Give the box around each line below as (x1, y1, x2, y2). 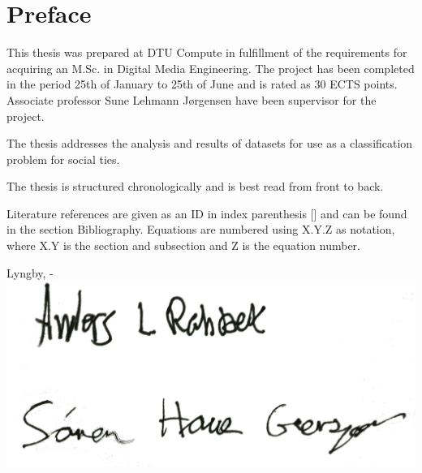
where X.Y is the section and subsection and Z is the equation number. (6, 237, 361, 254)
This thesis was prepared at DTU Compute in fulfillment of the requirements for (6, 44, 407, 61)
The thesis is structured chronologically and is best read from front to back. (6, 178, 384, 195)
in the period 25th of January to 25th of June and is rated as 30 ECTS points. (6, 75, 398, 92)
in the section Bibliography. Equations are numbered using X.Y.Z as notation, (6, 221, 395, 238)
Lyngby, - (6, 264, 54, 281)
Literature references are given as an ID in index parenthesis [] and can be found (6, 204, 407, 221)
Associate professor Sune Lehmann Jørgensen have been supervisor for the (6, 91, 377, 108)
